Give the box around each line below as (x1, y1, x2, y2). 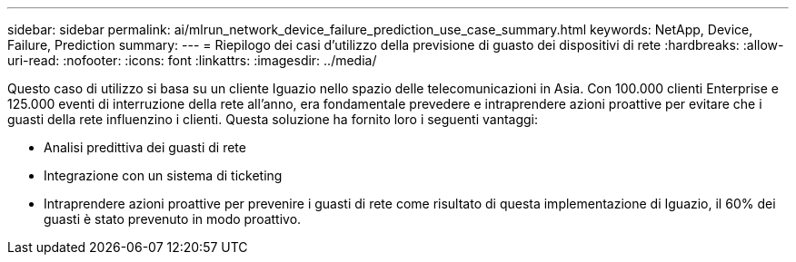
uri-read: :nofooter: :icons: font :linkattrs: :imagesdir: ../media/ (7, 53, 377, 68)
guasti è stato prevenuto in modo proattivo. (44, 211, 302, 227)
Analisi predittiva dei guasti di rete (44, 140, 246, 155)
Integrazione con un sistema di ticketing (44, 168, 283, 183)
